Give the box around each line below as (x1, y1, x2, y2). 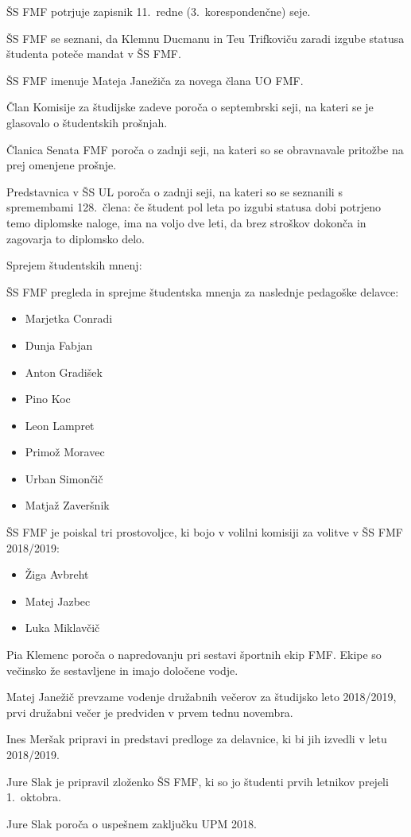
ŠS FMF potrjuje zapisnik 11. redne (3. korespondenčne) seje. (6, 3, 311, 19)
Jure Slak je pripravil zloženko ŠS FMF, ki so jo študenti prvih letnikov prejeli (6, 773, 389, 789)
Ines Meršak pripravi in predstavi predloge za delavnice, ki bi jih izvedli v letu (6, 730, 387, 747)
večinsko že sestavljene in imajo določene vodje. (6, 661, 238, 678)
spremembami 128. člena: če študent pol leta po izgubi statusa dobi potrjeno (6, 199, 381, 215)
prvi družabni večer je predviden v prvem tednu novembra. (6, 703, 293, 720)
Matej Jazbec (25, 592, 91, 609)
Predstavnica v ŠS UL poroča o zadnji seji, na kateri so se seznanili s (6, 183, 343, 200)
